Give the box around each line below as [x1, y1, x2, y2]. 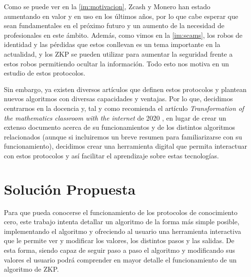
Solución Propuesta [4, 179, 136, 199]
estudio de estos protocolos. [4, 68, 85, 78]
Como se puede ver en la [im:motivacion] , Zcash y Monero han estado [4, 1, 211, 11]
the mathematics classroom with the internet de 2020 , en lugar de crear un [4, 112, 226, 123]
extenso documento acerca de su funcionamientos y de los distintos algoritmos [4, 122, 235, 132]
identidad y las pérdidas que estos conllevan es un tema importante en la [4, 39, 220, 49]
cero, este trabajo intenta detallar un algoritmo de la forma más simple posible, [4, 216, 239, 227]
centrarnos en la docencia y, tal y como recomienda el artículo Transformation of [4, 103, 244, 113]
